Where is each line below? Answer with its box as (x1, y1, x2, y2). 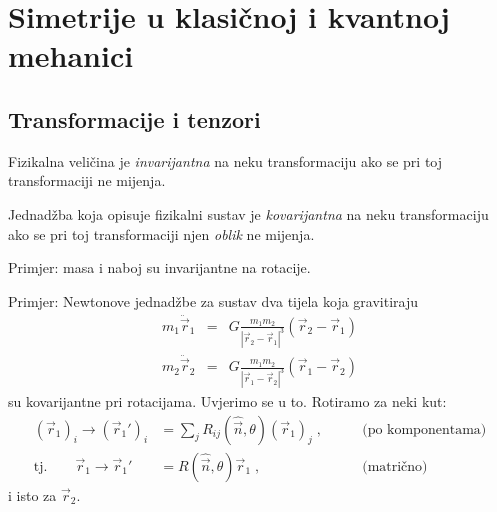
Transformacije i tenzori (8, 103, 261, 134)
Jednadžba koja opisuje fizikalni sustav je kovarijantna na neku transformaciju (8, 203, 489, 224)
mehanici (8, 35, 134, 76)
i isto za (8, 484, 57, 505)
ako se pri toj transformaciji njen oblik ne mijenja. (8, 223, 315, 244)
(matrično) (362, 459, 428, 474)
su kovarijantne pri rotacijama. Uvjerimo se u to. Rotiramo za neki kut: (8, 391, 447, 412)
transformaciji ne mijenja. (8, 170, 166, 191)
